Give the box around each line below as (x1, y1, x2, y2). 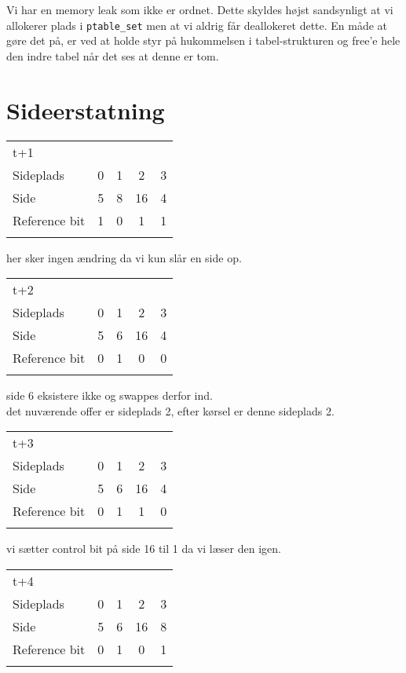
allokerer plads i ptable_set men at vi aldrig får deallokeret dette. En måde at (6, 16, 388, 33)
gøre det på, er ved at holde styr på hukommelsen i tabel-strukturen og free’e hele (6, 32, 401, 49)
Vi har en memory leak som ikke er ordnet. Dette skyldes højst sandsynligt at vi (6, 2, 393, 17)
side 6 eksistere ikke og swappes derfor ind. (6, 387, 213, 404)
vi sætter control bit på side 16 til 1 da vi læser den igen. (6, 540, 281, 557)
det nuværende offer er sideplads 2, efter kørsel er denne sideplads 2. (6, 402, 335, 419)
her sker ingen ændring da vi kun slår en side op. (6, 249, 242, 265)
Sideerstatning (6, 93, 165, 126)
